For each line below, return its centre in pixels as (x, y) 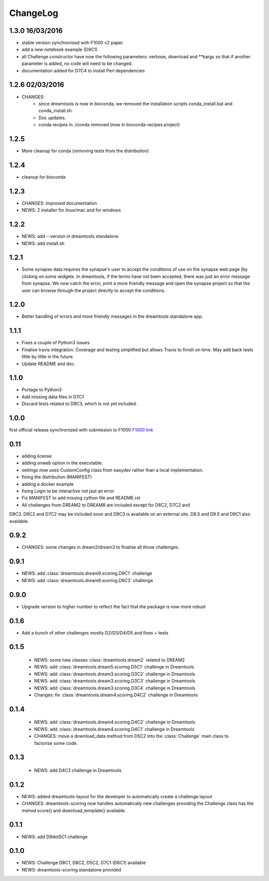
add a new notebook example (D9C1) (60, 49)
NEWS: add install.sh (43, 243)
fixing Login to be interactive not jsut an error (68, 491)
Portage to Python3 (42, 390)
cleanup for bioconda (44, 177)
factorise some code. (56, 743)
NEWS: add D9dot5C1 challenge (55, 837)
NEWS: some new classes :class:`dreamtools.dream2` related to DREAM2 (110, 660)
